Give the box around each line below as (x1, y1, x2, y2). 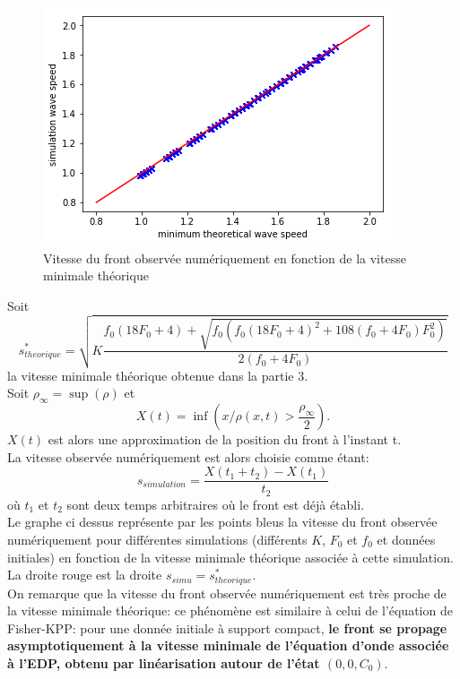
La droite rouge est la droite (7, 565, 162, 584)
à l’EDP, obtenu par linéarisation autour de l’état (7, 653, 320, 672)
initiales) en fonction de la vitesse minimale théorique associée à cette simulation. (7, 547, 454, 566)
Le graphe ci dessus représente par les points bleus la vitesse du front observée (7, 512, 438, 531)
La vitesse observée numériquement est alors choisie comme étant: (7, 447, 369, 466)
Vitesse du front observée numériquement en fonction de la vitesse (43, 248, 406, 267)
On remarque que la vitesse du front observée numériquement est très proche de (7, 583, 447, 602)
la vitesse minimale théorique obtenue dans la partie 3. (7, 365, 308, 384)
